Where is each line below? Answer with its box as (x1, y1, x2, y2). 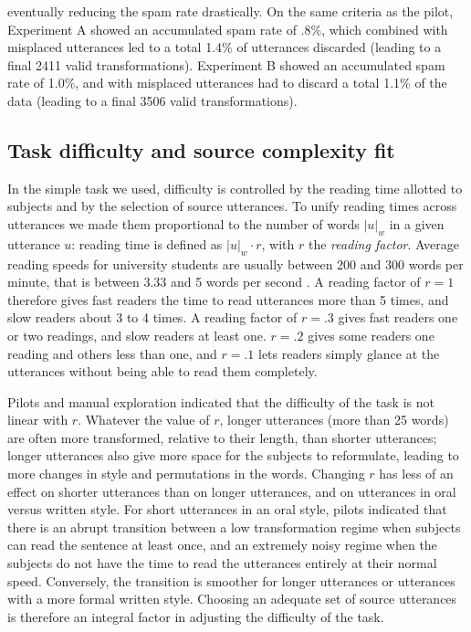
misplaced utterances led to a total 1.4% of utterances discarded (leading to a (7, 37, 442, 57)
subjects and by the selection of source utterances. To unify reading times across (7, 196, 457, 216)
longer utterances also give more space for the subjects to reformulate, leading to (7, 446, 459, 465)
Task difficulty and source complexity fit (7, 135, 395, 163)
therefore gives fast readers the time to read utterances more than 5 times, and (7, 290, 449, 309)
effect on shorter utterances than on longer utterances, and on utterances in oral (7, 481, 456, 500)
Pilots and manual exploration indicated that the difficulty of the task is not (7, 392, 434, 411)
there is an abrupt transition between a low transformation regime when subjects (7, 517, 461, 536)
